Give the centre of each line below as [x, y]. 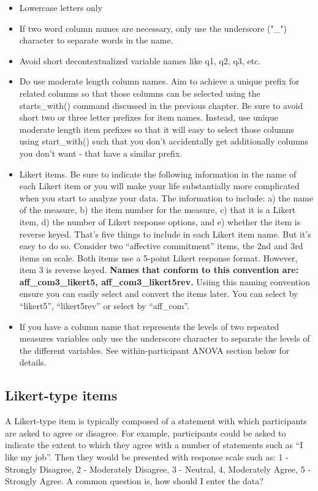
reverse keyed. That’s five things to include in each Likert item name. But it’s [165, 234]
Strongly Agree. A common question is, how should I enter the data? [134, 481]
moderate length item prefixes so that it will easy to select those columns [157, 129]
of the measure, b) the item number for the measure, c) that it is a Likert [157, 210]
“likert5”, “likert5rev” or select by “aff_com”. [104, 306]
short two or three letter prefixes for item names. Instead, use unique [149, 117]
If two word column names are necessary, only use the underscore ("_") [153, 28]
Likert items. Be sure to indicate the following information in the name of [158, 174]
